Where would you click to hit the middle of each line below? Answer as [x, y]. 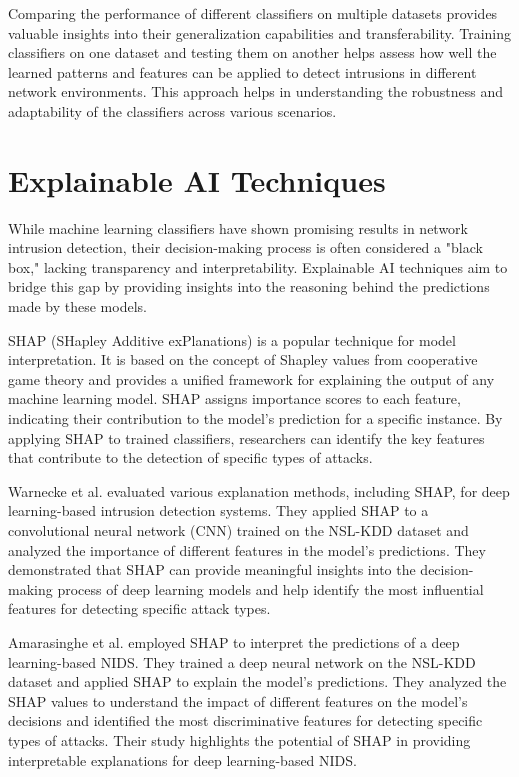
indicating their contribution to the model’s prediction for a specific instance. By [255, 418]
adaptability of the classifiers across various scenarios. [172, 110]
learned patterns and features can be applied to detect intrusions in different [242, 71]
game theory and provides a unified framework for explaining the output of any [251, 378]
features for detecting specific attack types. [139, 608]
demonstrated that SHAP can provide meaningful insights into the [212, 569]
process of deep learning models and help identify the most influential [270, 588]
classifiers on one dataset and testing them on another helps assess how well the [252, 52]
